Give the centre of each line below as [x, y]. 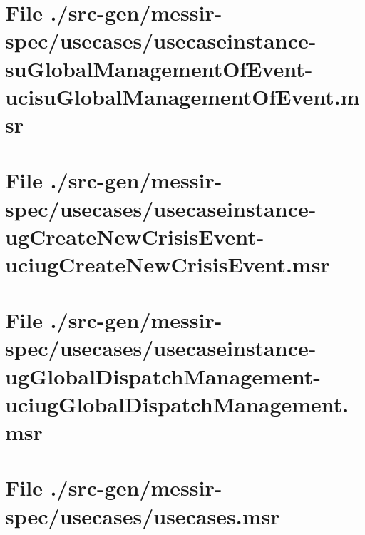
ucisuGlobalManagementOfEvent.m [182, 96]
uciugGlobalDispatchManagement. [177, 403]
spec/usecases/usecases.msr [143, 515]
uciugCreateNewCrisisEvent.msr [168, 264]
